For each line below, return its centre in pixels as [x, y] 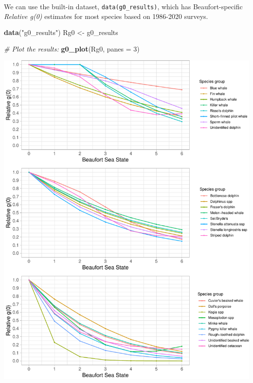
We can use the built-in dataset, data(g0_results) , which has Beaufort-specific [123, 6]
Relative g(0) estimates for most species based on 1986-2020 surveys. [106, 16]
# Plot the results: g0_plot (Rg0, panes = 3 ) [72, 48]
